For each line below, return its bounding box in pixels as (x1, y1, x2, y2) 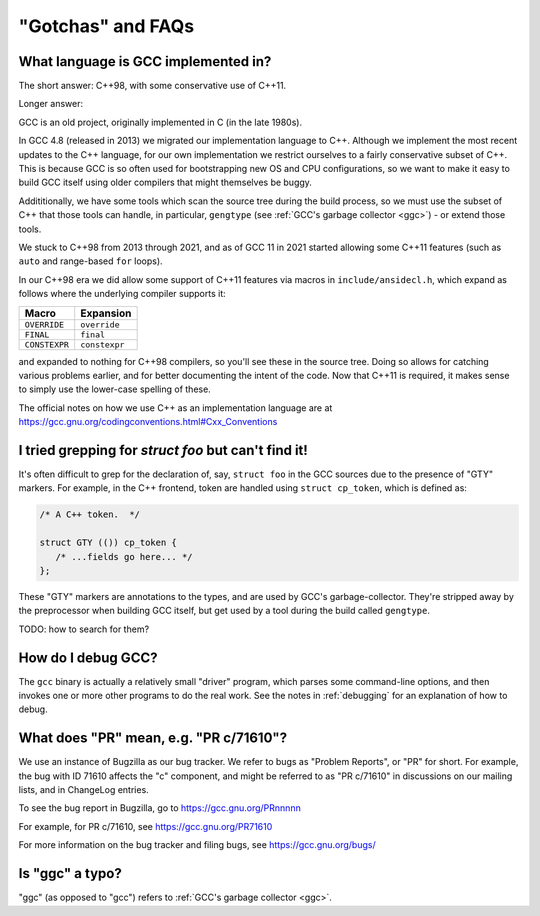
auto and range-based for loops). (18, 255, 164, 267)
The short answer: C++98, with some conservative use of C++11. (18, 80, 287, 92)
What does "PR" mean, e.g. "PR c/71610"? (18, 730, 288, 747)
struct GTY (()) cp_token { (39, 537, 177, 549)
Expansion (80, 306, 132, 320)
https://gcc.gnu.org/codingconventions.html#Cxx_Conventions (18, 416, 278, 428)
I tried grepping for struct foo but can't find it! (18, 441, 309, 459)
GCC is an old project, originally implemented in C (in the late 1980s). (18, 116, 303, 128)
